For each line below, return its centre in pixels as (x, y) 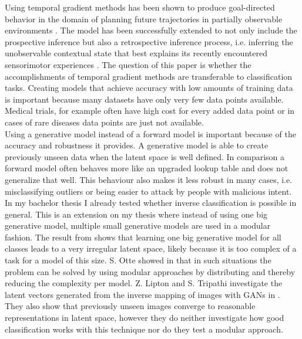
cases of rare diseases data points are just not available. (104, 122)
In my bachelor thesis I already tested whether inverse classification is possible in (151, 203)
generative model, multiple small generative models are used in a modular (138, 226)
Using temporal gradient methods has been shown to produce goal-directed (140, 7)
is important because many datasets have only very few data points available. (144, 99)
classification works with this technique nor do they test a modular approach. (144, 329)
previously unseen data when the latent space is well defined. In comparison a (145, 156)
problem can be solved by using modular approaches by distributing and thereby (150, 271)
